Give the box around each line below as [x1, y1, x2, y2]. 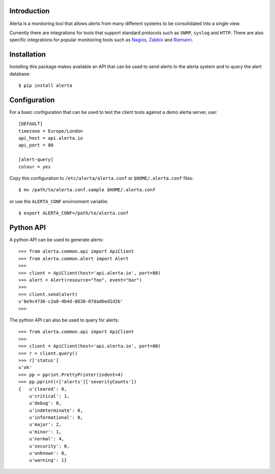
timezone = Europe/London [18, 128, 84, 134]
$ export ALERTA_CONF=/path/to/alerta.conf [18, 210, 129, 216]
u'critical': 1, [29, 393, 70, 399]
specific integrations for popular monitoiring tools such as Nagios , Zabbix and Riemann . [9, 37, 194, 43]
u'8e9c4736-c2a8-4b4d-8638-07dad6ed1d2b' [18, 298, 123, 305]
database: [9, 70, 31, 77]
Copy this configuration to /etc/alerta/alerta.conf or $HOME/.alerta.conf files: [9, 175, 194, 181]
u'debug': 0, [29, 401, 62, 406]
